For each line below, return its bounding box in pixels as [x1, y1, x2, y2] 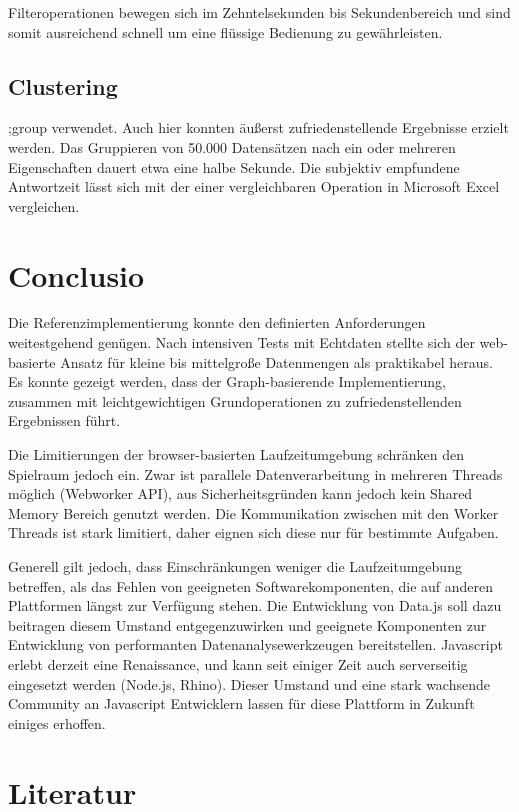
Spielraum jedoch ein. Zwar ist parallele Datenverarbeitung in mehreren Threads [8, 463, 503, 484]
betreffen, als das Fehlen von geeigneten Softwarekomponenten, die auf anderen [8, 575, 494, 596]
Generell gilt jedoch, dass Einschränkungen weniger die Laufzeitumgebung [8, 556, 462, 577]
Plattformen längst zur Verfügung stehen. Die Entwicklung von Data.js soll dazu [8, 595, 502, 616]
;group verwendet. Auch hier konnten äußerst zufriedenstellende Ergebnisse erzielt [8, 117, 509, 138]
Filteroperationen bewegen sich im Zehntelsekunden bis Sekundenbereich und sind [8, 2, 511, 22]
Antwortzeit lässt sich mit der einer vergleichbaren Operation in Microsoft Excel [8, 176, 500, 197]
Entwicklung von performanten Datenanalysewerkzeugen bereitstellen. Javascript [8, 634, 503, 655]
